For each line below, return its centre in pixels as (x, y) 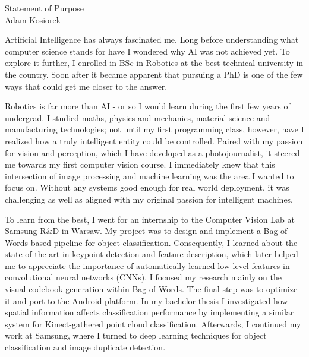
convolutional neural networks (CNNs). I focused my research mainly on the (143, 277)
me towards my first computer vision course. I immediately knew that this (140, 164)
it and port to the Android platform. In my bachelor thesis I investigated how (146, 300)
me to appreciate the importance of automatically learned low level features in (147, 265)
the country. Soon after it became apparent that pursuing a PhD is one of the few (154, 74)
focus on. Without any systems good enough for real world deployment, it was (147, 187)
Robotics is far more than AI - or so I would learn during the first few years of (148, 106)
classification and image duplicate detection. (85, 347)
